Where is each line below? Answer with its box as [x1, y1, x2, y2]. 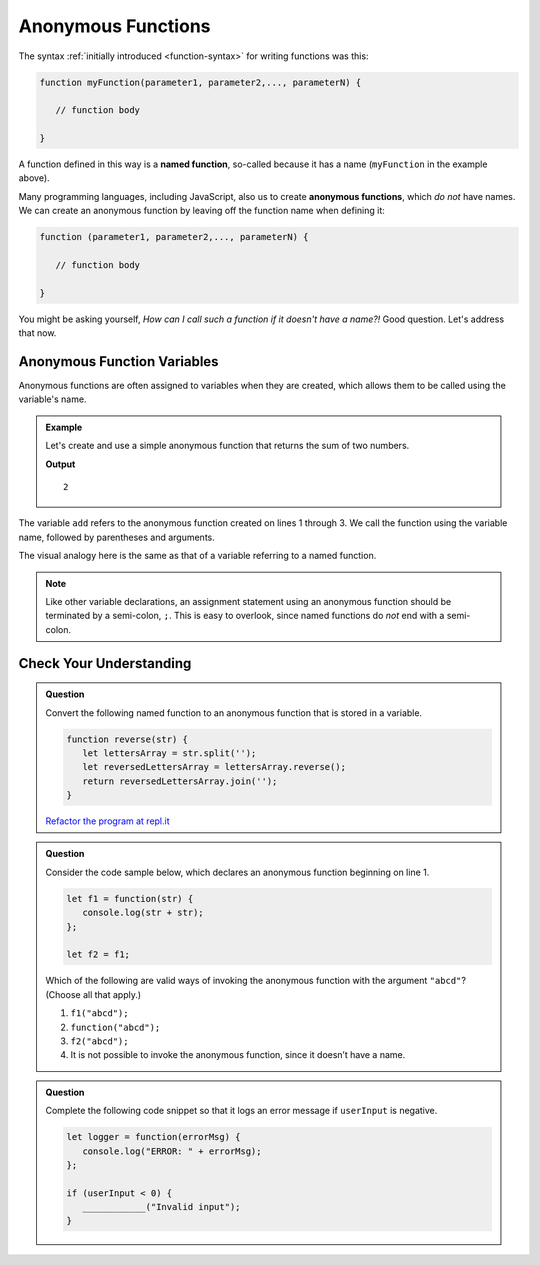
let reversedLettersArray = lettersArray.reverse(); [81, 761, 347, 773]
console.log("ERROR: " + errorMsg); [81, 1145, 262, 1157]
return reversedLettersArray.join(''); [81, 775, 278, 787]
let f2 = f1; [66, 949, 130, 960]
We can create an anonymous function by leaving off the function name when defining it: [18, 205, 385, 217]
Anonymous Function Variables [18, 353, 219, 370]
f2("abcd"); [70, 1035, 129, 1047]
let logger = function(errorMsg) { [66, 1131, 241, 1143]
